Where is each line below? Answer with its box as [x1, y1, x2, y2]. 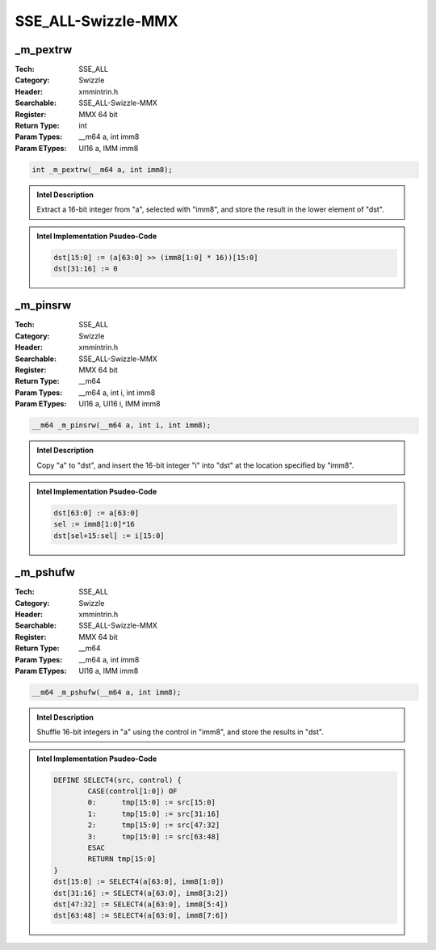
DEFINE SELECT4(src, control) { [53, 776, 182, 784]
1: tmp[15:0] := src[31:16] [87, 809, 220, 818]
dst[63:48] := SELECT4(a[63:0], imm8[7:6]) [53, 911, 229, 920]
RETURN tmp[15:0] [87, 855, 157, 864]
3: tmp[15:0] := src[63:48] [87, 832, 220, 841]
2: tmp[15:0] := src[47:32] [87, 821, 220, 830]
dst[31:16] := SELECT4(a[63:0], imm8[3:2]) [53, 889, 229, 897]
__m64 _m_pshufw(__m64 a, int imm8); [31, 687, 182, 696]
